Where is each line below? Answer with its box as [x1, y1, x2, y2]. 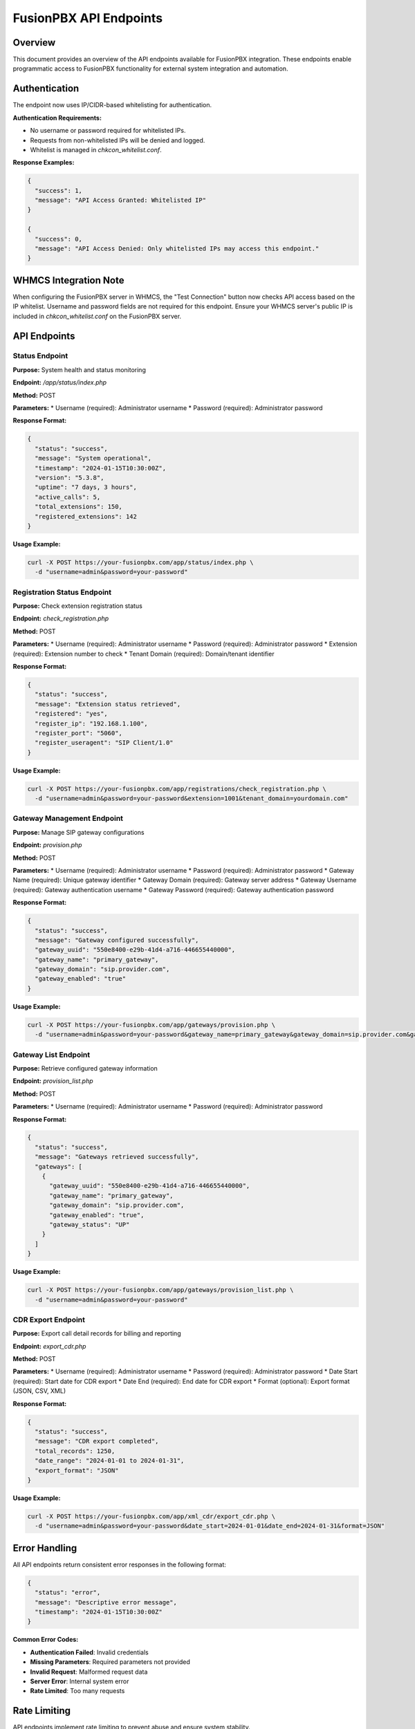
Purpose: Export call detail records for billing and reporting [12, 1329, 181, 1338]
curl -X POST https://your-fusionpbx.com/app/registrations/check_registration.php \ [27, 785, 326, 793]
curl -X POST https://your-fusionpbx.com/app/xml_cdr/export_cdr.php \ [27, 1512, 276, 1520]
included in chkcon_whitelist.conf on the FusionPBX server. [12, 312, 182, 320]
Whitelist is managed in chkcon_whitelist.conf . [30, 145, 162, 154]
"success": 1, [35, 187, 83, 194]
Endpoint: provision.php [12, 841, 82, 849]
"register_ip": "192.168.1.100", [35, 719, 148, 728]
